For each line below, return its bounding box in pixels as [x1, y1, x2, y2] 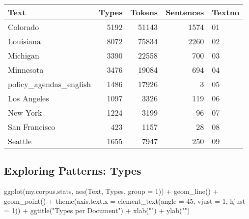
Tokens [130, 6, 158, 18]
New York [8, 107, 42, 118]
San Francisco [8, 121, 55, 132]
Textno [212, 6, 240, 18]
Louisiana [8, 35, 41, 47]
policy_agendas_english [8, 78, 91, 90]
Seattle [8, 135, 32, 147]
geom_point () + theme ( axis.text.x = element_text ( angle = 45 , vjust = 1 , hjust [4, 195, 246, 206]
